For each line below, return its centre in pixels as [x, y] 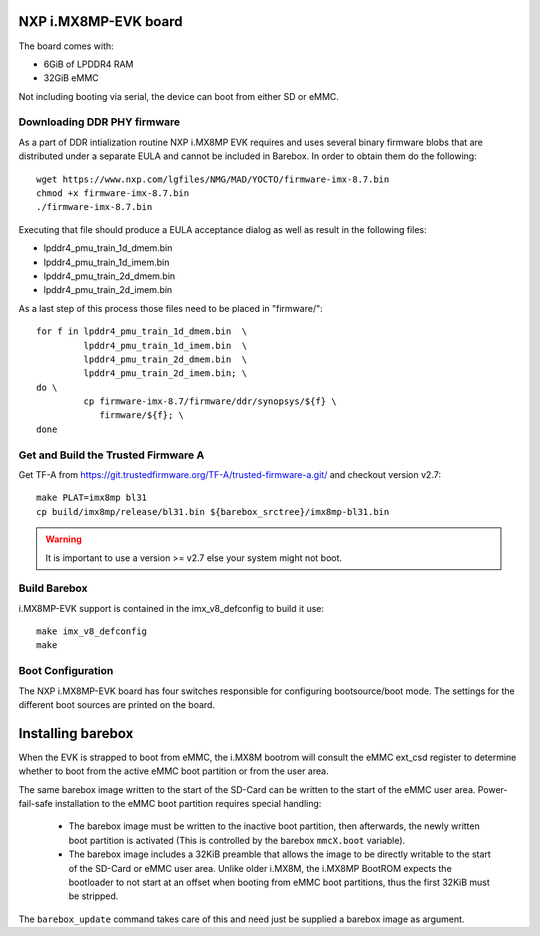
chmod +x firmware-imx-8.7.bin [113, 193]
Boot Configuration [66, 671]
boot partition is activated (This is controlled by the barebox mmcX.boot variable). [237, 840]
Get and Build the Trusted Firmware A [111, 455]
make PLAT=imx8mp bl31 [92, 498]
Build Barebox [53, 588]
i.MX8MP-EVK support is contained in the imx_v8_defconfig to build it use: [171, 608]
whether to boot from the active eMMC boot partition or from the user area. [173, 771]
